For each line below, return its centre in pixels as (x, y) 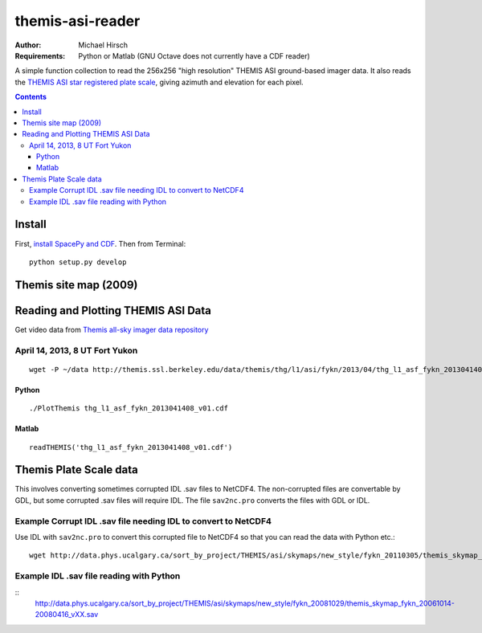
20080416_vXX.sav (67, 615)
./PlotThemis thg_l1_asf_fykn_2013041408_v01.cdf (129, 408)
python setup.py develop (78, 262)
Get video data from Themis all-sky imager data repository (112, 329)
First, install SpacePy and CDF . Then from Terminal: (100, 243)
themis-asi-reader (78, 21)
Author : (28, 45)
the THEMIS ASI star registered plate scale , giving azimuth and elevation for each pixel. (159, 82)
